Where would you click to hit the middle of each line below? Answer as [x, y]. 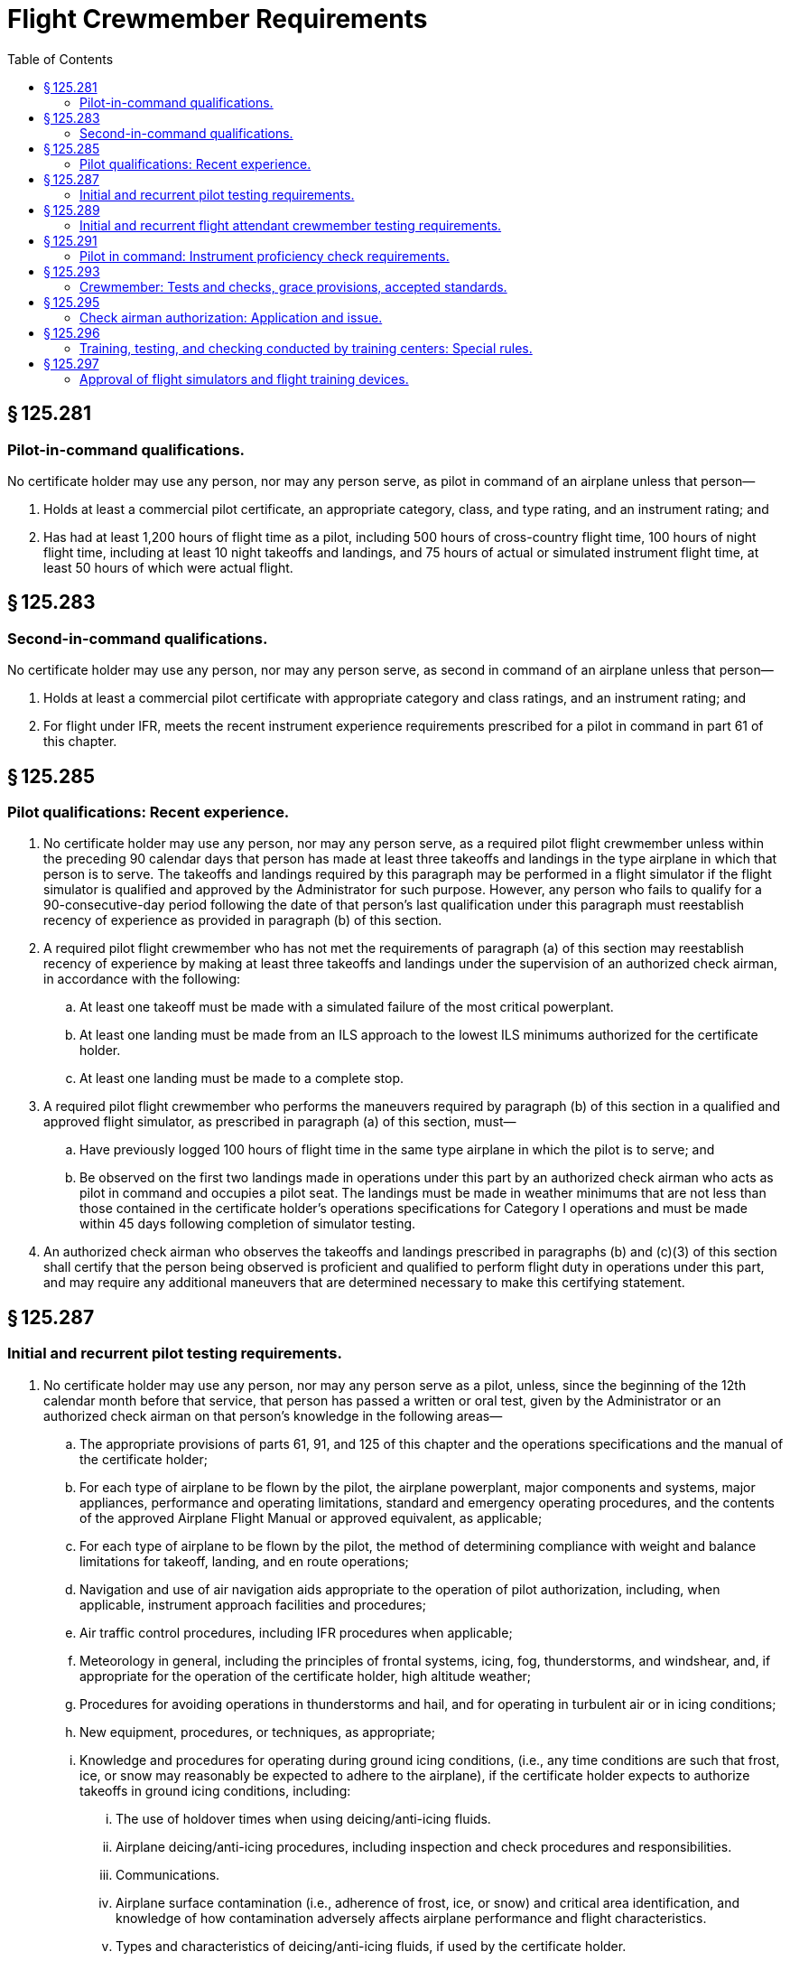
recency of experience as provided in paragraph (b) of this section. [243, 920]
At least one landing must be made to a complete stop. [242, 1079]
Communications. [168, 1874]
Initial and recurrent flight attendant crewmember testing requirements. [291, 225]
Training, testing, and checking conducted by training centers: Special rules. [306, 348]
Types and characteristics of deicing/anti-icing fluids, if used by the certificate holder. [371, 1946]
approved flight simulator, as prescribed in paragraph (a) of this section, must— [280, 1122]
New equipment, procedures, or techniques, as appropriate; [257, 1732]
